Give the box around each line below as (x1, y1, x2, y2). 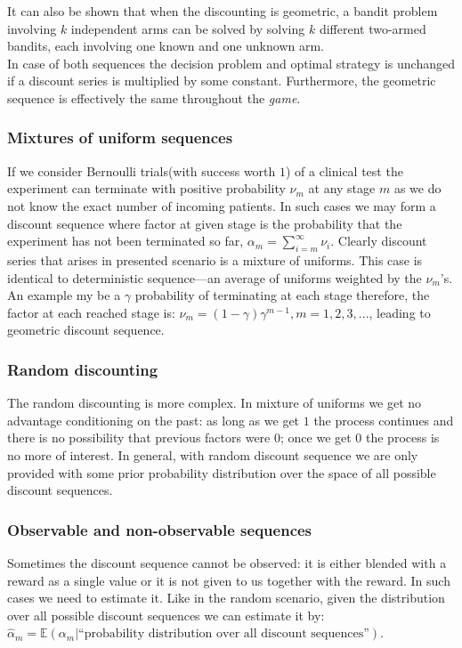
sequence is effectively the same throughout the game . (7, 88, 301, 107)
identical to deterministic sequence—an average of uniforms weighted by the (7, 268, 422, 287)
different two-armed (319, 19, 426, 37)
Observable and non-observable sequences (7, 518, 312, 540)
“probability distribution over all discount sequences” (78, 628, 369, 641)
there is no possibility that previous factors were (7, 428, 271, 447)
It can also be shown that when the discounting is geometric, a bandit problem (7, 2, 438, 20)
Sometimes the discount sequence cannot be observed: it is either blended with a (7, 553, 447, 571)
